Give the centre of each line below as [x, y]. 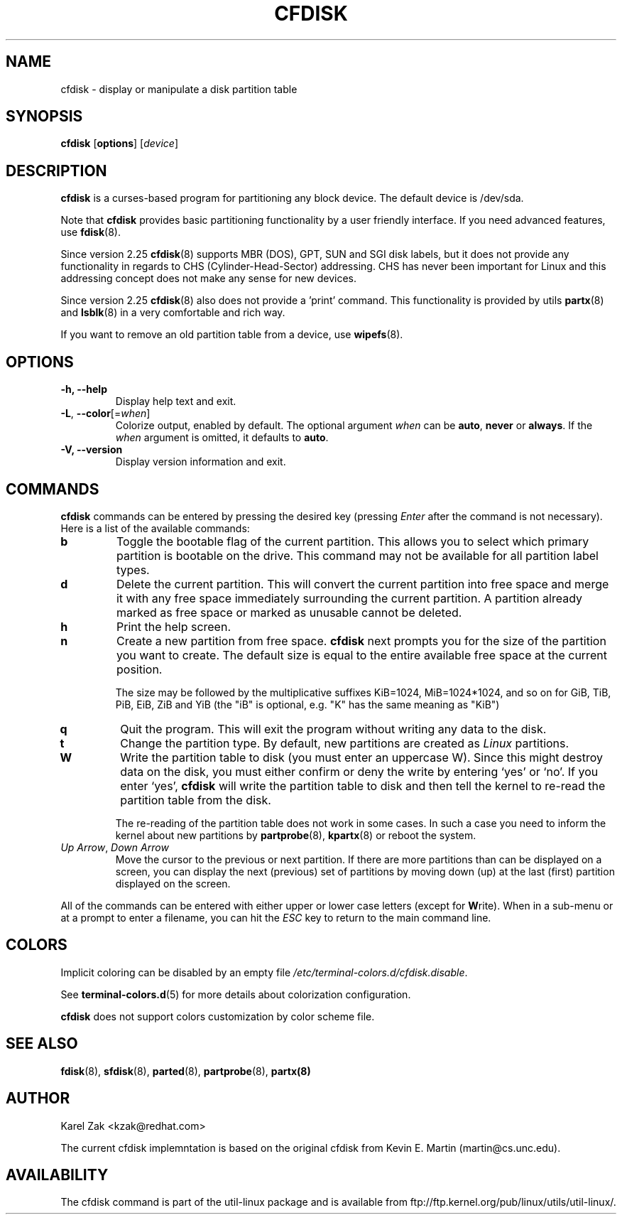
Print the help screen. [173, 626]
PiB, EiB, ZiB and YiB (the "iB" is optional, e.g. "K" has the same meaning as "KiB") [307, 704]
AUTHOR [38, 1098]
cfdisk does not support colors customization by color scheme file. [218, 1016]
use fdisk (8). [91, 232]
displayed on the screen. [173, 883]
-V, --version [92, 450]
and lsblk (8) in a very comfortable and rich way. [173, 313]
